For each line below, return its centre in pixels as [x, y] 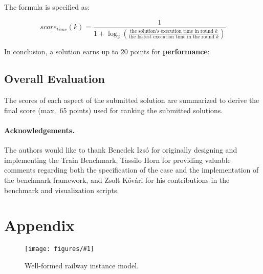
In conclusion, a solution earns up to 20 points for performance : [107, 51]
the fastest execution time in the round [171, 37]
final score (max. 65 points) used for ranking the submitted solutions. [114, 110]
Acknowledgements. [39, 130]
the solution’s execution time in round [171, 31]
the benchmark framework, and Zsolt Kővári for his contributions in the [117, 180]
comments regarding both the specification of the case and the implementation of [131, 170]
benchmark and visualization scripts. [62, 190]
